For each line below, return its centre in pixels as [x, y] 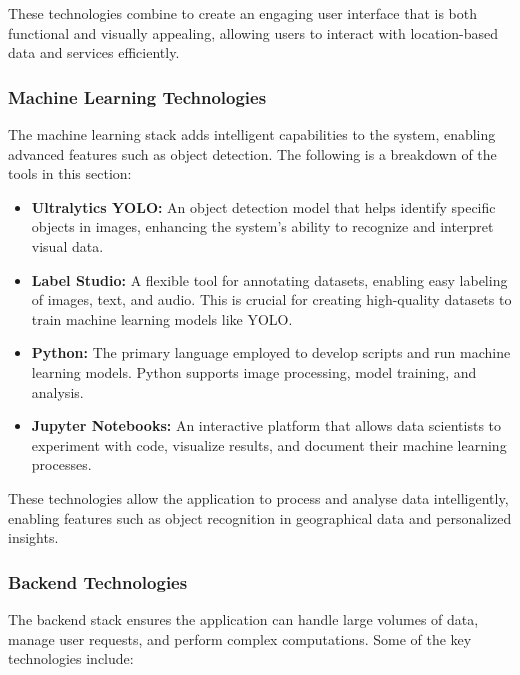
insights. [33, 537]
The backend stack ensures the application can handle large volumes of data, [243, 618]
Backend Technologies [98, 581]
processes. [61, 464]
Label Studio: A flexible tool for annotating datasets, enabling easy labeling [269, 279]
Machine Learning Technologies [137, 96]
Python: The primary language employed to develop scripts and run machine [271, 352]
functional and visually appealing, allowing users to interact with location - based [253, 32]
